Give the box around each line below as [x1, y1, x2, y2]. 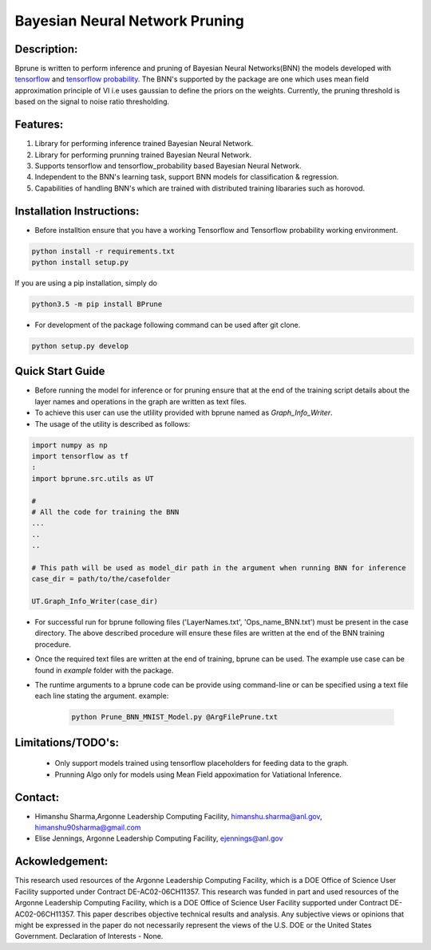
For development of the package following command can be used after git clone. [34, 320, 301, 329]
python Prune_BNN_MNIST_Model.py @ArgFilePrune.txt [71, 712, 279, 722]
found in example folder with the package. [34, 665, 174, 675]
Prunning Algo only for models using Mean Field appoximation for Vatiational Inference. [54, 770, 342, 779]
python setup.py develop [31, 341, 129, 350]
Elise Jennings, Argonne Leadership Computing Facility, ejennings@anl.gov [34, 834, 283, 843]
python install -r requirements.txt [31, 246, 176, 255]
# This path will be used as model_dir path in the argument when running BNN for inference [31, 563, 406, 572]
